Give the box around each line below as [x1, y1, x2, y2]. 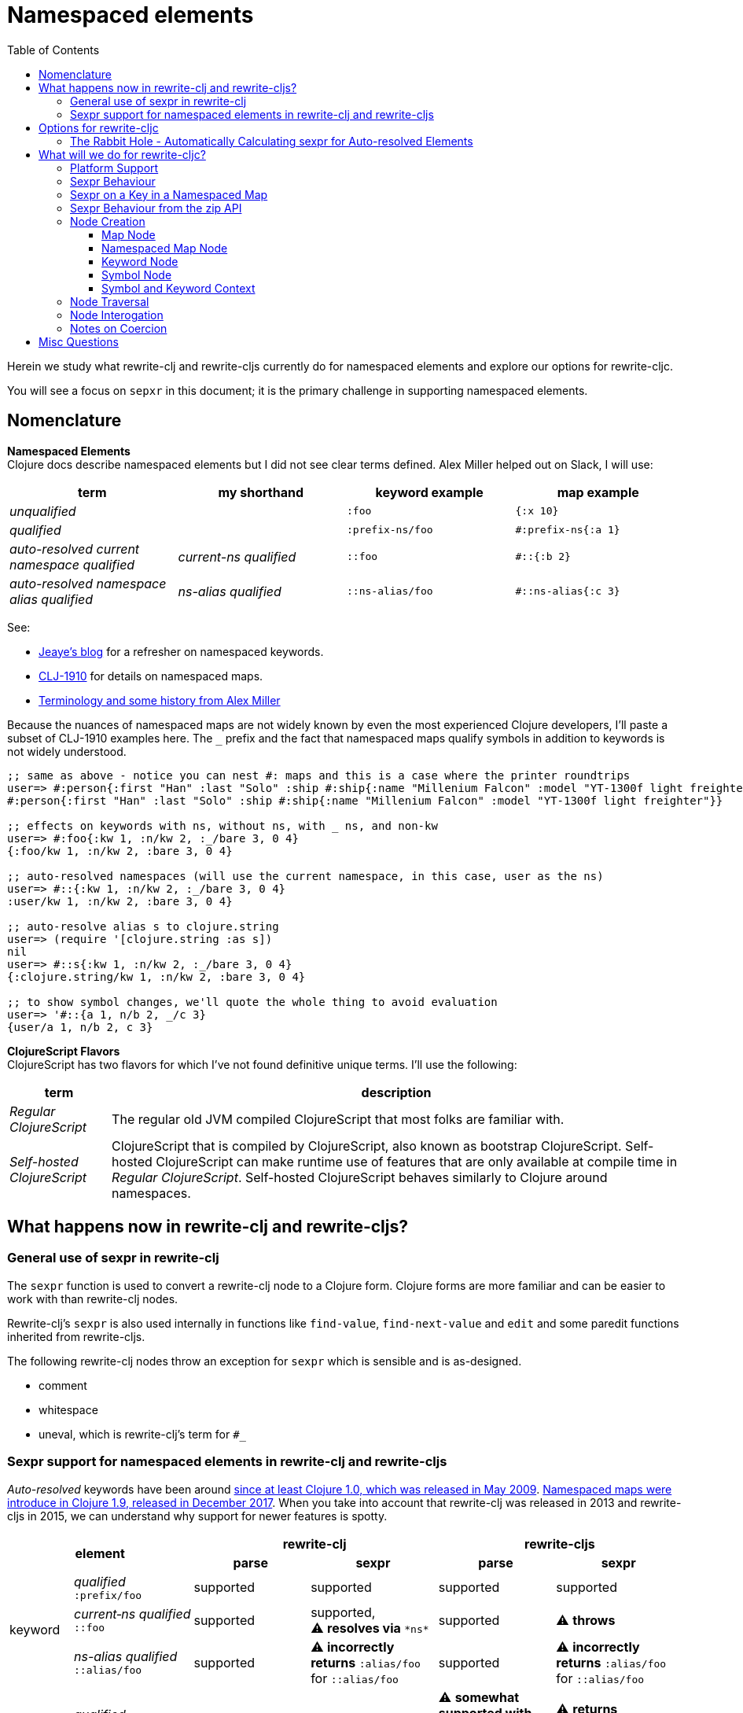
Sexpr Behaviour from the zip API [70, 201, 242, 215]
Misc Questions [39, 334, 119, 348]
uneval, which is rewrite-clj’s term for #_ [39, 1427, 246, 1441]
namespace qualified [9, 556, 135, 573]
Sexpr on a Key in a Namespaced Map [70, 187, 268, 201]
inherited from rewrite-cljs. [7, 1329, 145, 1343]
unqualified [9, 503, 76, 519]
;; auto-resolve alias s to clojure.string [7, 919, 279, 933]
